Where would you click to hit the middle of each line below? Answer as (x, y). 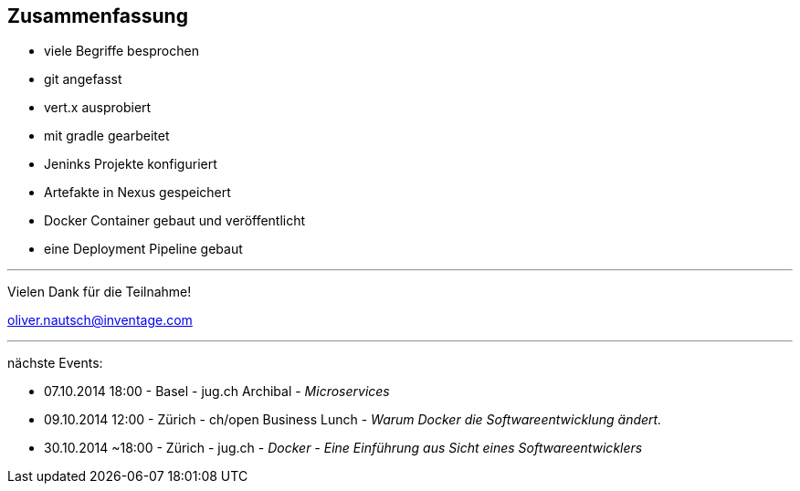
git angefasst (83, 79)
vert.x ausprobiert (98, 108)
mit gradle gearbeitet (107, 136)
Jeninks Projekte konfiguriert (131, 164)
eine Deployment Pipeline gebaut (143, 249)
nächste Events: (55, 363)
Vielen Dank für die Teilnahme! (100, 292)
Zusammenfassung (98, 16)
